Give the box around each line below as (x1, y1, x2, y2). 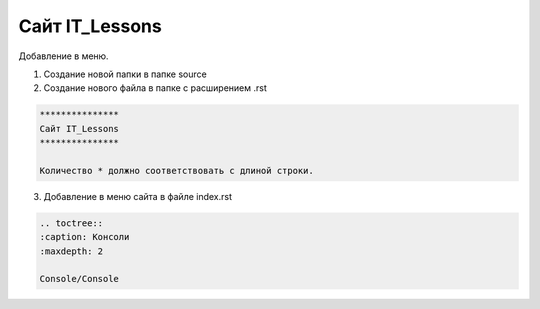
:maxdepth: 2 (39, 245, 104, 257)
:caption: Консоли (39, 231, 130, 243)
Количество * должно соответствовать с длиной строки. (39, 165, 314, 176)
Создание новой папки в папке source (43, 68, 207, 80)
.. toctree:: (39, 217, 104, 229)
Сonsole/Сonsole (39, 273, 120, 285)
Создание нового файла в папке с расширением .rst (43, 82, 267, 94)
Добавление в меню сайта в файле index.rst (43, 190, 233, 202)
